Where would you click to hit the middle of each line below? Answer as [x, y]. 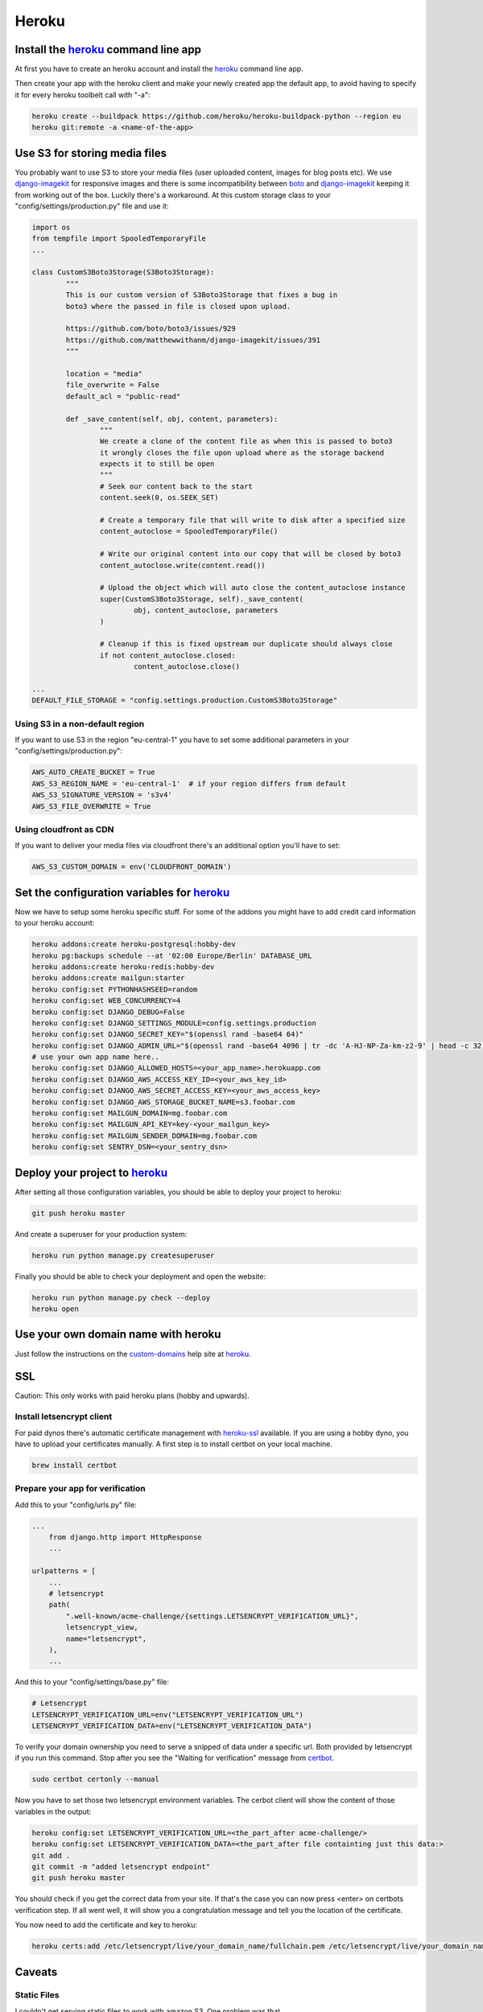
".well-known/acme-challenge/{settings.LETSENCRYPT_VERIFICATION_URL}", [212, 1616]
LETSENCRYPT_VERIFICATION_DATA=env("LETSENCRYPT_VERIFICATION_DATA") [172, 1726]
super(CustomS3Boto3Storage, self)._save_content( [202, 599]
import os [51, 227]
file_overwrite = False [113, 385]
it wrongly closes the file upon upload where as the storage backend [242, 452]
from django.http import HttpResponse [125, 1538]
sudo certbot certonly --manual [96, 1779]
